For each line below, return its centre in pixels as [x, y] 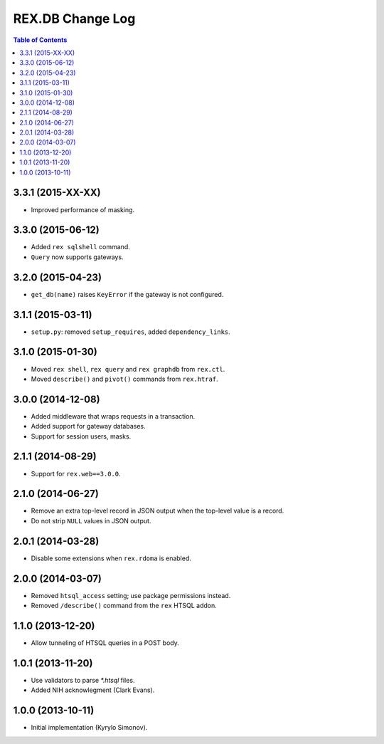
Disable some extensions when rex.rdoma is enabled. [111, 558]
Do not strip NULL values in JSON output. [91, 520]
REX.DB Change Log [74, 19]
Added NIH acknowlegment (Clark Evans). [93, 690]
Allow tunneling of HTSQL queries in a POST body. [105, 643]
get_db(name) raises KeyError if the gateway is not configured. [127, 294]
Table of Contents [40, 40]
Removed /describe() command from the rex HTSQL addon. [124, 606]
